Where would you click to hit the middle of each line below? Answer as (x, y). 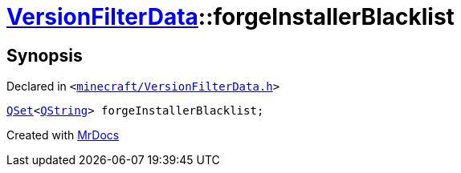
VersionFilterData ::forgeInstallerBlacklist (230, 17)
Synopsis (45, 55)
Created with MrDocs (63, 135)
